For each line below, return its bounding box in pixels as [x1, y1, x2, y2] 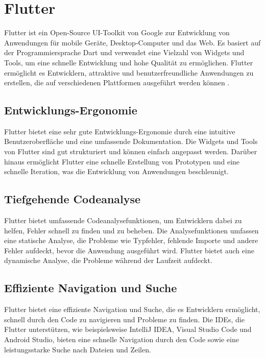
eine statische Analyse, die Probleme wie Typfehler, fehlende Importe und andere [4, 235, 258, 246]
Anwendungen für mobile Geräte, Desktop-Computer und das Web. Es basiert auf [4, 37, 261, 47]
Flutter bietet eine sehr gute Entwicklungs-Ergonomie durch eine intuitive [4, 126, 235, 136]
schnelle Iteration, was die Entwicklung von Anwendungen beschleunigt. [4, 166, 229, 177]
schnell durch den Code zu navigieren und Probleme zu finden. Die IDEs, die [4, 314, 245, 324]
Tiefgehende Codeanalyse [4, 191, 141, 207]
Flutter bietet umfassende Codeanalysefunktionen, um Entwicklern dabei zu [4, 215, 242, 226]
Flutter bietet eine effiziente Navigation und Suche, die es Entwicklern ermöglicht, [4, 304, 260, 315]
